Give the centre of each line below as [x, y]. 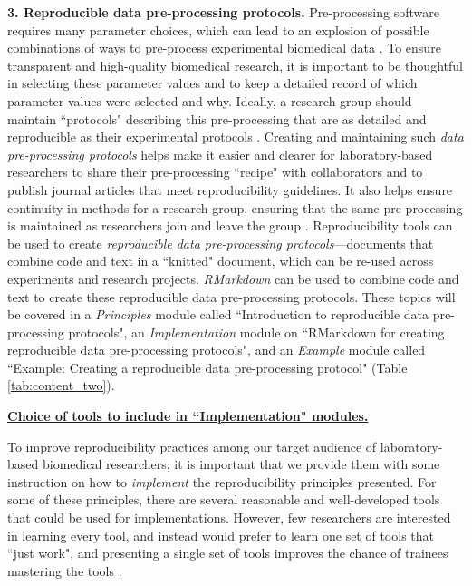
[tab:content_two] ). [61, 385]
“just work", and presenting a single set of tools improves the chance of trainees [228, 553]
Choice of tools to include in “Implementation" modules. [188, 416]
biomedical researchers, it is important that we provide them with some [241, 464]
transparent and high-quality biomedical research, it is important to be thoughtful [235, 65]
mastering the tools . [65, 570]
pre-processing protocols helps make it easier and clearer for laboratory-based [220, 154]
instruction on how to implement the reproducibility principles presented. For [222, 481]
